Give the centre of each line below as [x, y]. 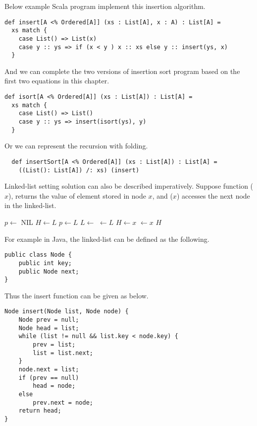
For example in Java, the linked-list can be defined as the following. [107, 239]
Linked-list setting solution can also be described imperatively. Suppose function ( [129, 186]
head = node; [54, 386]
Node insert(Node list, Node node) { [67, 312]
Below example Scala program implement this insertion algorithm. [105, 6]
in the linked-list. [30, 205]
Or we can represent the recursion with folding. [76, 146]
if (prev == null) [49, 378]
